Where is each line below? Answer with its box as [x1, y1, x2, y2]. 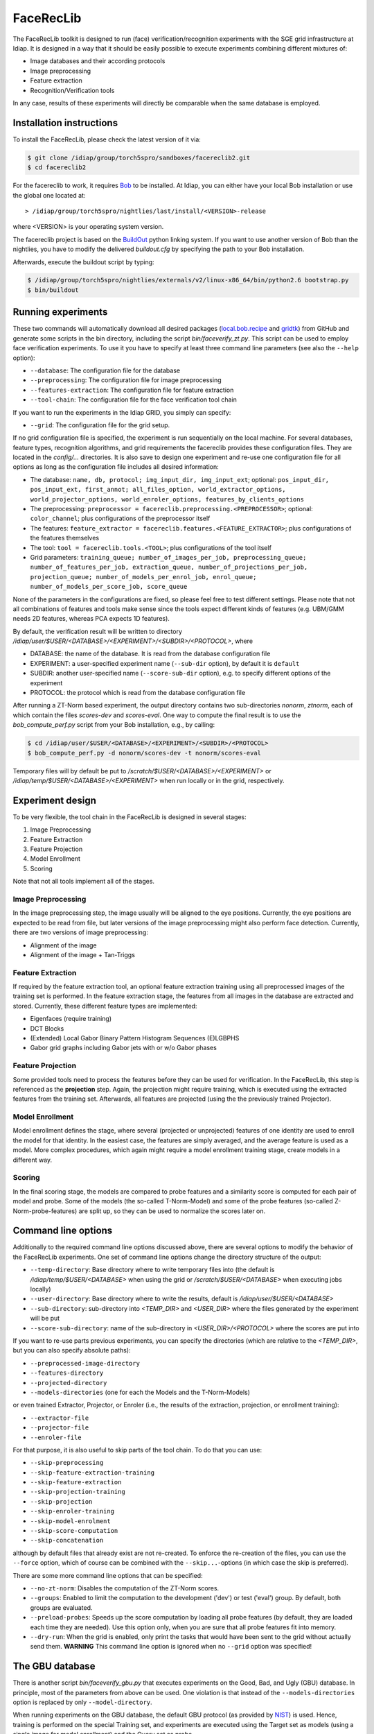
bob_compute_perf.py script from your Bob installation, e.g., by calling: [12, 721, 215, 729]
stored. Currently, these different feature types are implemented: [12, 1002, 197, 1010]
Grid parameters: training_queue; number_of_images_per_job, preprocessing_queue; [30, 553, 307, 561]
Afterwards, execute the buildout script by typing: [12, 257, 155, 266]
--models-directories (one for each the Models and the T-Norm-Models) [30, 1388, 251, 1396]
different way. [12, 1156, 52, 1164]
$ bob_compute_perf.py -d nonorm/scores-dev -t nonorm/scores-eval [27, 749, 262, 757]
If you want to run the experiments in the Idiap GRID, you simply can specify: [12, 408, 231, 416]
